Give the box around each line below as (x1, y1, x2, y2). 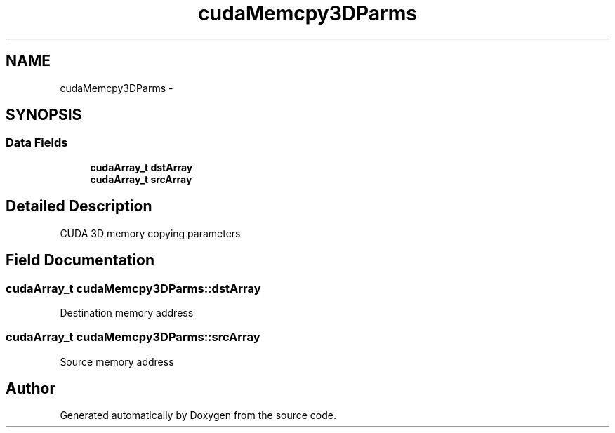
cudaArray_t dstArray (90, 161, 193, 173)
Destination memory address (60, 306, 194, 319)
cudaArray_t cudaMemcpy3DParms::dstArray (6, 281, 261, 295)
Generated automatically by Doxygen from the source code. (60, 409, 337, 422)
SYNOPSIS (6, 106, 82, 124)
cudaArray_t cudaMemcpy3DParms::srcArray (6, 330, 260, 345)
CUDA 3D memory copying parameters (60, 227, 241, 239)
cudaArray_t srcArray (90, 173, 192, 185)
